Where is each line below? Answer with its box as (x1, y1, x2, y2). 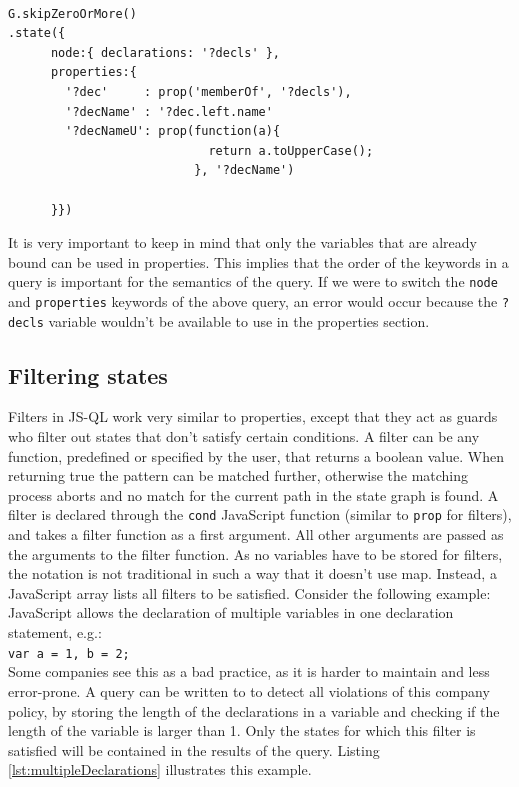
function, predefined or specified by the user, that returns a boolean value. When (8, 445, 504, 466)
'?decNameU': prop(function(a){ (65, 124, 281, 139)
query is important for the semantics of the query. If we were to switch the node (8, 271, 498, 292)
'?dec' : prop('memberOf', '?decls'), (65, 84, 352, 99)
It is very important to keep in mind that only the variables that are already (8, 232, 477, 253)
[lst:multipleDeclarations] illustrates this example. (8, 759, 312, 780)
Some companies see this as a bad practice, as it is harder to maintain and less (8, 661, 490, 682)
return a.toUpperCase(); (208, 143, 374, 158)
